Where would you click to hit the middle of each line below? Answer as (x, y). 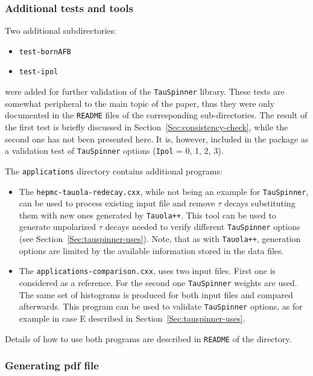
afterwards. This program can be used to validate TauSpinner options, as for (161, 306)
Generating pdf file (52, 365)
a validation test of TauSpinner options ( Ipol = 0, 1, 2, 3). (114, 151)
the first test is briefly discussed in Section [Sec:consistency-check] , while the (147, 127)
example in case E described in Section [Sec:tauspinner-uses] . (132, 318)
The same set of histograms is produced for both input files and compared (156, 294)
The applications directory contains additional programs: (114, 170)
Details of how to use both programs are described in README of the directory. (148, 338)
